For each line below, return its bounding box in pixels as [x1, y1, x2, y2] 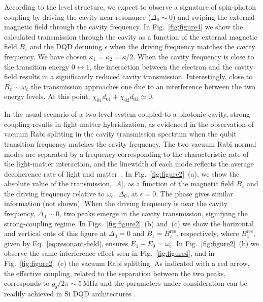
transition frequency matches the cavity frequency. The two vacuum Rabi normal [4, 138, 256, 149]
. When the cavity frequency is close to [133, 51, 254, 61]
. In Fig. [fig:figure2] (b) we [172, 238, 259, 248]
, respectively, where [176, 228, 239, 239]
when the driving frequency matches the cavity [109, 41, 255, 52]
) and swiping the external [173, 11, 255, 22]
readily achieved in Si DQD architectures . [4, 288, 136, 299]
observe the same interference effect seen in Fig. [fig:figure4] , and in [4, 248, 215, 258]
